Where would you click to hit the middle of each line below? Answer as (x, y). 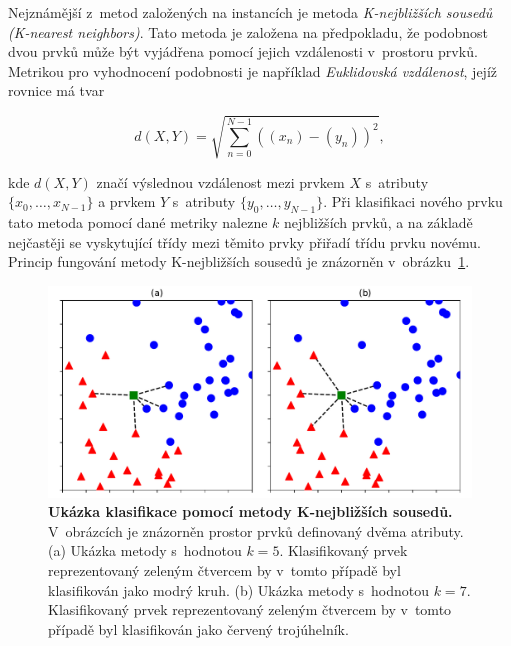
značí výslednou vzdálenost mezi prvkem (220, 181)
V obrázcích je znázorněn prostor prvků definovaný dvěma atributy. (256, 530)
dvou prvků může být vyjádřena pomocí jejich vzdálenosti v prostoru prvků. (243, 51)
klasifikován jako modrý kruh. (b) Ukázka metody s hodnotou (239, 589)
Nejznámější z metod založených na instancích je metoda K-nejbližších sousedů (250, 12)
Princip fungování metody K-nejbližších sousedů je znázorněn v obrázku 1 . (239, 261)
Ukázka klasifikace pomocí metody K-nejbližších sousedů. (250, 511)
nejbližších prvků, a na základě (378, 221)
